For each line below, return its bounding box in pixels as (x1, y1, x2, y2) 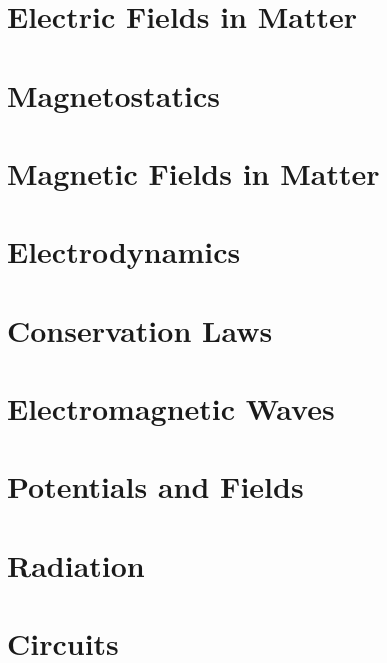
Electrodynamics (7, 231, 241, 272)
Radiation (7, 544, 145, 585)
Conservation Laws (7, 309, 273, 350)
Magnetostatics (7, 74, 220, 115)
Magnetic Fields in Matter (7, 152, 380, 193)
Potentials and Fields (7, 466, 304, 507)
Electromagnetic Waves (7, 388, 335, 429)
